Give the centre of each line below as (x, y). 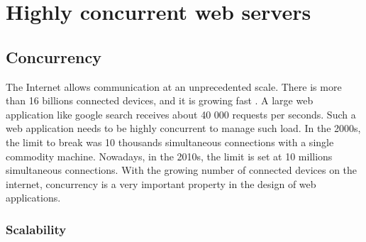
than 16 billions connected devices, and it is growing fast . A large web (160, 100)
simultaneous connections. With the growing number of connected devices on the (182, 170)
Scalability (36, 229)
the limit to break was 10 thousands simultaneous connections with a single (170, 142)
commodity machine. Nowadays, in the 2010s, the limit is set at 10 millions (169, 156)
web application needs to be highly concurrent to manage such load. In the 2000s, (183, 128)
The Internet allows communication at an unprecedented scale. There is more (174, 86)
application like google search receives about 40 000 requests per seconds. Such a (181, 114)
